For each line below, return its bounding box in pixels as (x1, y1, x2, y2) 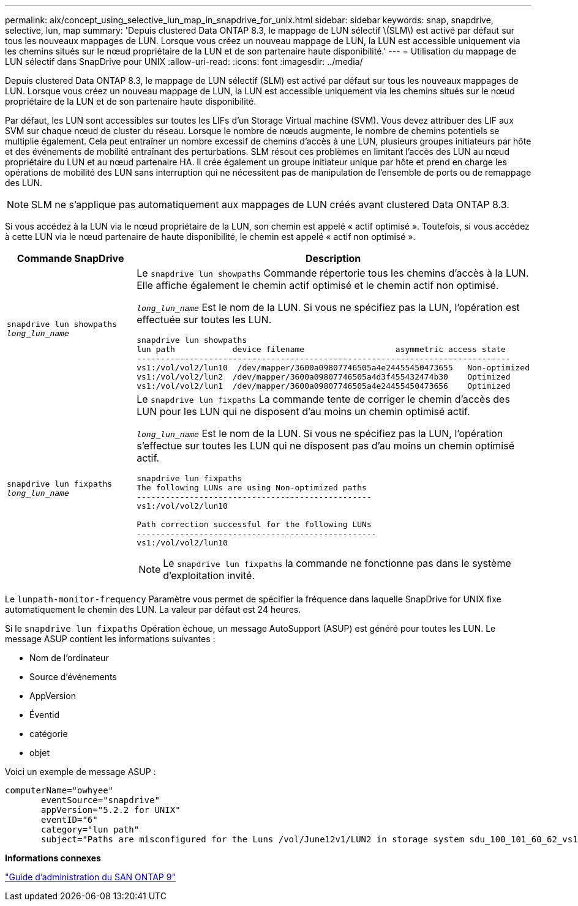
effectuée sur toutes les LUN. (137, 313, 272, 326)
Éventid (29, 709, 59, 720)
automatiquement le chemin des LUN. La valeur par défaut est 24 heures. (5, 604, 301, 615)
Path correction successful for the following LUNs (137, 520, 372, 529)
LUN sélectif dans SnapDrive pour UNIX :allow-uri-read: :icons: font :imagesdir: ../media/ (5, 56, 363, 67)
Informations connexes (5, 853, 101, 863)
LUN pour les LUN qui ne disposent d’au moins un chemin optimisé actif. (137, 405, 470, 417)
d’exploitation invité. (163, 569, 255, 582)
